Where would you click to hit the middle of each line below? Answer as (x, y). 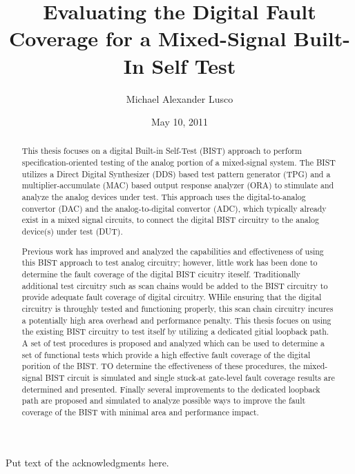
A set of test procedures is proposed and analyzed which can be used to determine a (173, 343)
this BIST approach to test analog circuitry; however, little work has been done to (170, 263)
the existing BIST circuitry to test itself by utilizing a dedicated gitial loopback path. (175, 332)
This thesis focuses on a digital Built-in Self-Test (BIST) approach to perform (162, 151)
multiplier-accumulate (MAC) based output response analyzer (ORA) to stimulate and (178, 185)
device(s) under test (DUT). (72, 231)
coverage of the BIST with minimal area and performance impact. (140, 412)
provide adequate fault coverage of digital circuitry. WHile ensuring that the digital (172, 297)
